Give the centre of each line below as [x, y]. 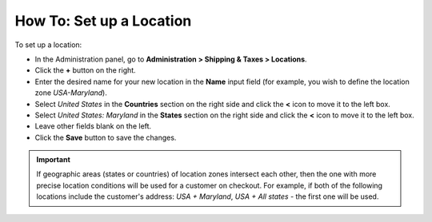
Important [54, 160]
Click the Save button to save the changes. [106, 137]
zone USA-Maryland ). [71, 93]
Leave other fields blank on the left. [93, 126]
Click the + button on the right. [85, 70]
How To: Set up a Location [103, 21]
